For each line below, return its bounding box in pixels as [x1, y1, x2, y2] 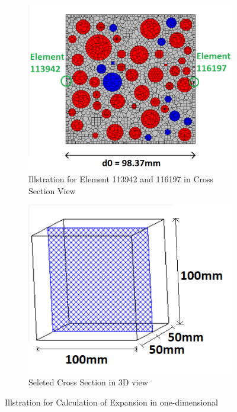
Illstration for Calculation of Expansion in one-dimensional [5, 395, 218, 408]
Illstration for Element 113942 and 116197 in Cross [28, 172, 214, 185]
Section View [28, 184, 76, 197]
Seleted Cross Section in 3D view [28, 376, 148, 388]
